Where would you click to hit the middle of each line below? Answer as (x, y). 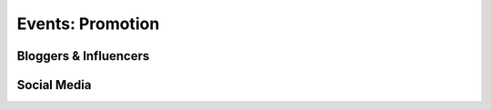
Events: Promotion (88, 24)
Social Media (54, 85)
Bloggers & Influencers (83, 56)
